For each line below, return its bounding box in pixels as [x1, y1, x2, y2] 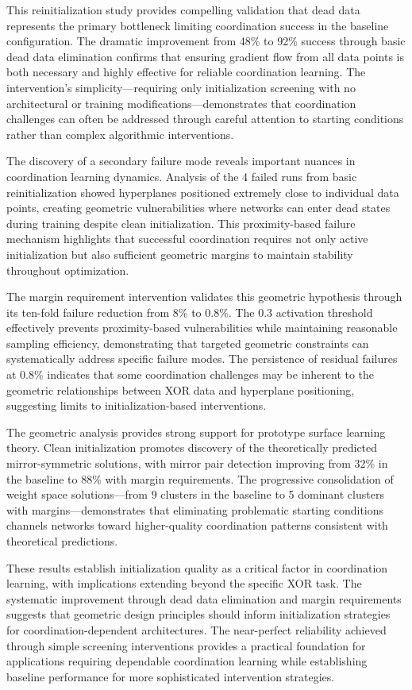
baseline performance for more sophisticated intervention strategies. [6, 668, 335, 684]
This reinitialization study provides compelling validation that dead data [6, 2, 360, 17]
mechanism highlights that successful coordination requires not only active [6, 230, 368, 247]
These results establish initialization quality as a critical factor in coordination [6, 559, 388, 576]
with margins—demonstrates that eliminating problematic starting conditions [6, 501, 384, 518]
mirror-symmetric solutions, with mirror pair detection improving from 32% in [6, 455, 388, 472]
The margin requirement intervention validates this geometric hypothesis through [6, 288, 402, 305]
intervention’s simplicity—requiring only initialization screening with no [6, 79, 356, 95]
